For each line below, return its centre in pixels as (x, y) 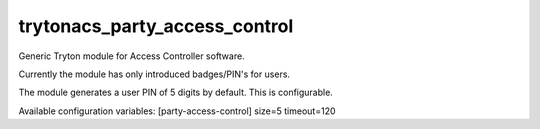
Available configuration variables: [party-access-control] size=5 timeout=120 (177, 111)
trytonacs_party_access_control (156, 26)
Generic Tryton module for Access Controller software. (131, 56)
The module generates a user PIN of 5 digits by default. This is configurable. (176, 92)
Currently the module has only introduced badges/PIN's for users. (154, 74)
